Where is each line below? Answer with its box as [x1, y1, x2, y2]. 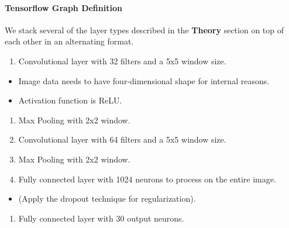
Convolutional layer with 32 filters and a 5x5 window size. [18, 54, 226, 67]
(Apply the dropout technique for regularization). [18, 192, 196, 205]
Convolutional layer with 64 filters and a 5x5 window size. [18, 133, 226, 146]
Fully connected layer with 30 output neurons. [18, 212, 184, 224]
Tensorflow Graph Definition [5, 1, 122, 13]
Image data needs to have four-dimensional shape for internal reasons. [18, 74, 270, 87]
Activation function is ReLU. [18, 94, 122, 106]
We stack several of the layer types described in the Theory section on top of [5, 23, 284, 36]
